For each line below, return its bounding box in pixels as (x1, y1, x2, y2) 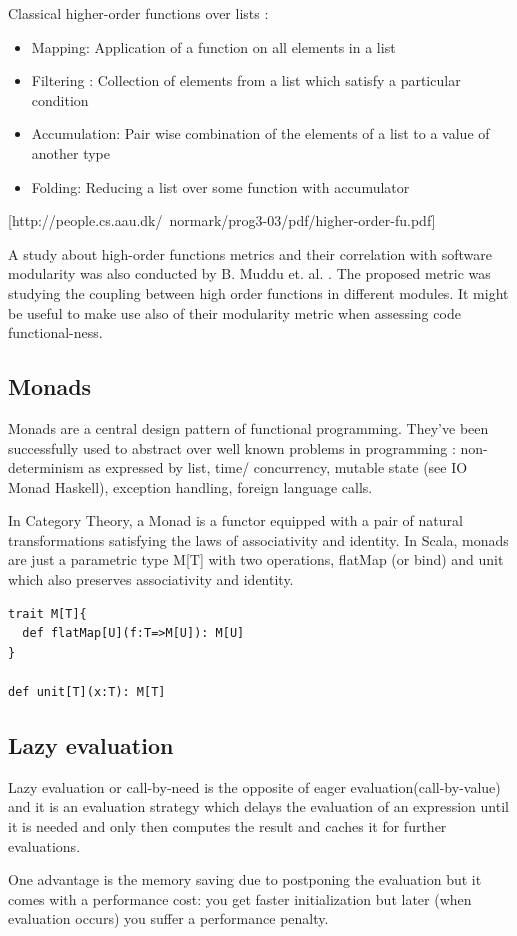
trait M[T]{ (8, 606, 87, 621)
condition (31, 89, 89, 110)
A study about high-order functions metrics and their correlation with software (8, 243, 493, 264)
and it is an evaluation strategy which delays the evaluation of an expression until (8, 796, 509, 817)
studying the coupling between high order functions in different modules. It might (8, 282, 509, 303)
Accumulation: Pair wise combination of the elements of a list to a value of (31, 123, 490, 144)
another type (31, 142, 111, 163)
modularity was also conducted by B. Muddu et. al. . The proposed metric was (8, 263, 491, 284)
